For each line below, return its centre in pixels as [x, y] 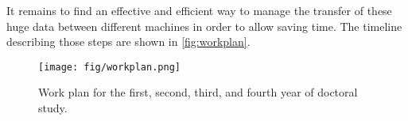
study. [53, 108]
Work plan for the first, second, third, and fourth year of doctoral [198, 92]
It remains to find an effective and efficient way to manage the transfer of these [199, 10]
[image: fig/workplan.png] [109, 67]
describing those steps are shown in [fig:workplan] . [128, 42]
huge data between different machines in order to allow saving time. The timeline [204, 26]
